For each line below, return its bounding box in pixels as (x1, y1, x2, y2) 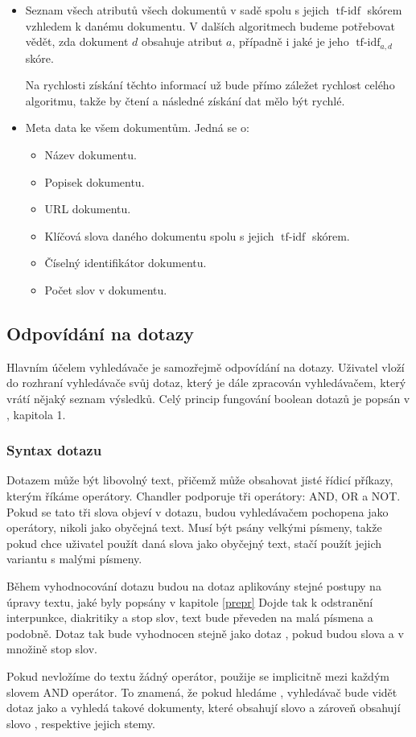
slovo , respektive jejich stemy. (6, 714, 155, 731)
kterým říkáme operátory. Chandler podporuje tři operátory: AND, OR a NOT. (6, 487, 401, 504)
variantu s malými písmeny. (6, 550, 142, 567)
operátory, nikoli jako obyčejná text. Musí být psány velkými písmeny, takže (6, 519, 382, 536)
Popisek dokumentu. (44, 173, 145, 190)
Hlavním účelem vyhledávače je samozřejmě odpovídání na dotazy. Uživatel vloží (6, 358, 405, 375)
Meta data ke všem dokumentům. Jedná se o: (25, 119, 249, 136)
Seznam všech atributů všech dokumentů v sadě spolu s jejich (25, 2, 330, 18)
